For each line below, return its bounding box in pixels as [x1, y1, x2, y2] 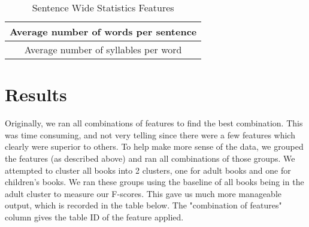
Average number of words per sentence [10, 25, 197, 38]
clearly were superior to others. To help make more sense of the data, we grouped [5, 140, 304, 153]
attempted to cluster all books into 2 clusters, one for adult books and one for [5, 164, 291, 176]
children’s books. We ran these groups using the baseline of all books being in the [5, 175, 304, 188]
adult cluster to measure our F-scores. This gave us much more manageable [5, 187, 281, 199]
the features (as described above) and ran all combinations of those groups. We [5, 152, 295, 164]
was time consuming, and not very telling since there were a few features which [5, 128, 295, 141]
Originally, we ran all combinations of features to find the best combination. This [5, 117, 303, 129]
